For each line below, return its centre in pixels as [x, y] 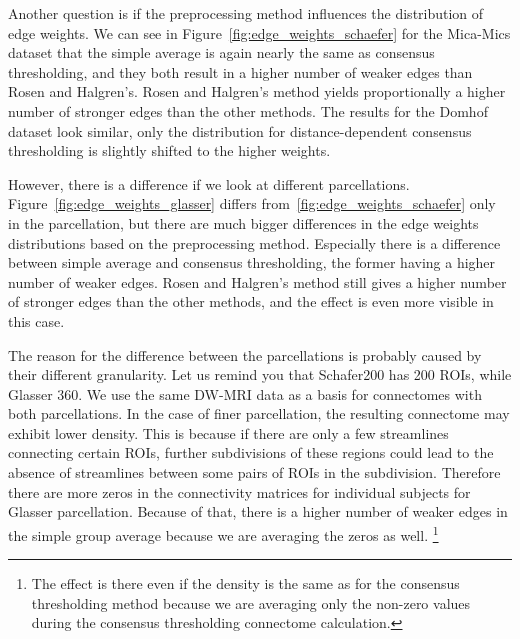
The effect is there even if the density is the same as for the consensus [245, 583]
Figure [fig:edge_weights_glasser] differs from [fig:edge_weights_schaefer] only [252, 203]
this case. [36, 320]
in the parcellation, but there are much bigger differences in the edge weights [243, 222]
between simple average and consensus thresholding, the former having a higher [252, 262]
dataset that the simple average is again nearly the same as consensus [221, 52]
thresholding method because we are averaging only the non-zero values [251, 602]
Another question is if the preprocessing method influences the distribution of [246, 13]
